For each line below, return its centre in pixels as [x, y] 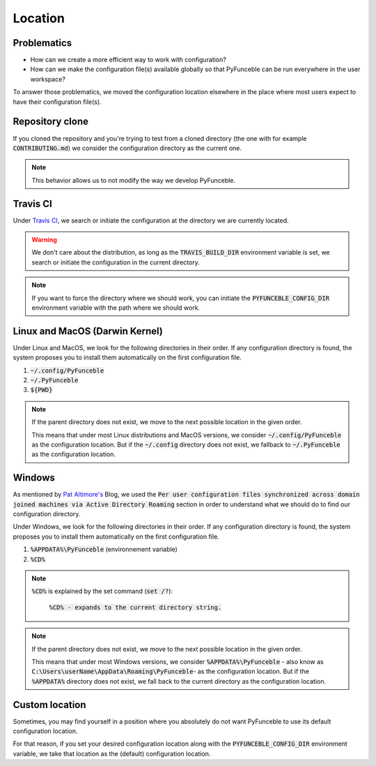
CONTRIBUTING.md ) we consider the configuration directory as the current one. [127, 148]
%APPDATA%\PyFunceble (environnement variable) [104, 549]
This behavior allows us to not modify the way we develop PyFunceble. [134, 180]
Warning [44, 240]
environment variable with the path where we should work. [116, 308]
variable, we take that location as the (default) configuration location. [112, 753]
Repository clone [50, 122]
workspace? [48, 79]
